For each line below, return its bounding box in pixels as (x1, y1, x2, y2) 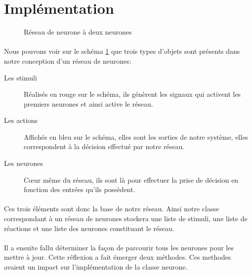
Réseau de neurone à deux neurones (24, 27, 132, 37)
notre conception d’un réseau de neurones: (4, 55, 131, 66)
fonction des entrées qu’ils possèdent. (24, 184, 135, 195)
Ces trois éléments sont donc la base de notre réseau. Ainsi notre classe (4, 203, 219, 214)
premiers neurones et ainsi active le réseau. (24, 98, 153, 109)
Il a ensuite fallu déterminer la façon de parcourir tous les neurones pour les (4, 242, 234, 252)
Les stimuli (4, 72, 37, 82)
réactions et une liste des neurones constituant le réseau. (4, 223, 174, 233)
